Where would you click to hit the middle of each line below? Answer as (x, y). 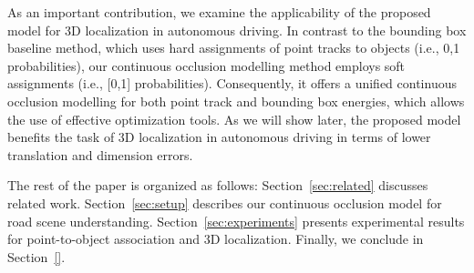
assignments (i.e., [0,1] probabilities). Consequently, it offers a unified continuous (232, 83)
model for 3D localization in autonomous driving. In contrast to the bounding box (237, 30)
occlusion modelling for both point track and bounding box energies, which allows (236, 101)
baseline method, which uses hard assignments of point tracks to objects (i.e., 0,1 (234, 48)
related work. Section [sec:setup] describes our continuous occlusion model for (225, 202)
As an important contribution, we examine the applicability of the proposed (219, 12)
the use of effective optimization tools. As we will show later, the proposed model (234, 119)
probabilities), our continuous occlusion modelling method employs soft (206, 65)
